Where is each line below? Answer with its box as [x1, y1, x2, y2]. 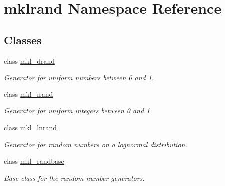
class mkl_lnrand [4, 122, 57, 132]
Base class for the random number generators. [4, 172, 145, 183]
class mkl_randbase [4, 156, 64, 166]
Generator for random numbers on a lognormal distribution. [4, 139, 187, 149]
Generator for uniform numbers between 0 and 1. [4, 72, 154, 83]
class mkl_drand [4, 55, 55, 66]
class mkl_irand [4, 89, 53, 99]
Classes [4, 32, 42, 47]
